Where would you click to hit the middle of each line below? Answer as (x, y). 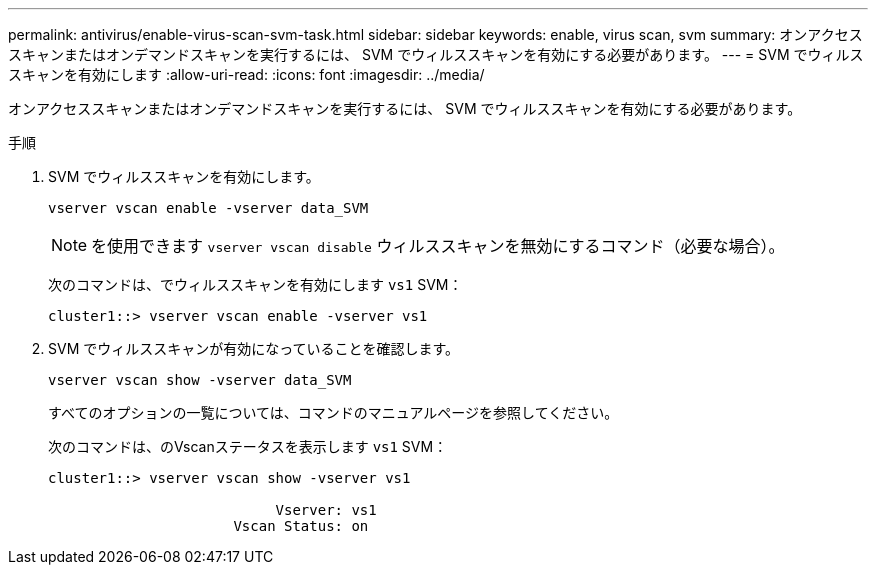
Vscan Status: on (301, 526)
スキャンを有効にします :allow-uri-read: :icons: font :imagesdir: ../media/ (246, 74)
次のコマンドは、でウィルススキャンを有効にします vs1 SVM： (255, 284)
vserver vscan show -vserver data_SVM (200, 380)
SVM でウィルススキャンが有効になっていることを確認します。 (254, 348)
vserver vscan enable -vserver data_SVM (208, 208)
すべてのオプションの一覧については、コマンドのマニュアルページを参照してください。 (333, 412)
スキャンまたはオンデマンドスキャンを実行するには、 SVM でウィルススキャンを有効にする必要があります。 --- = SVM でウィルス (436, 54)
